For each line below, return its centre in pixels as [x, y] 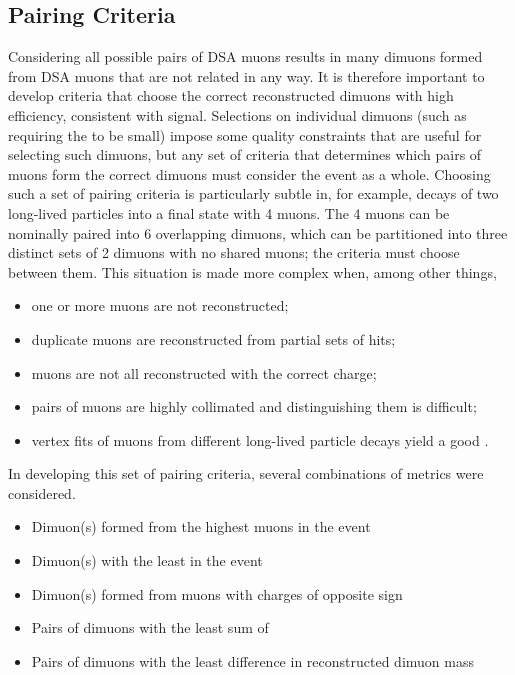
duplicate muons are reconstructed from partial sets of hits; [213, 338]
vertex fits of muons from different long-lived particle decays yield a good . [260, 439]
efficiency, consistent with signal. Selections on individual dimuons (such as [237, 114]
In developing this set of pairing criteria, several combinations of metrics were [246, 473]
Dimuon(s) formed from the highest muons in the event [201, 526]
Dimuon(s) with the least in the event [147, 560]
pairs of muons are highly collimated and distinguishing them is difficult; [254, 406]
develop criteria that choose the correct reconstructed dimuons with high [231, 95]
